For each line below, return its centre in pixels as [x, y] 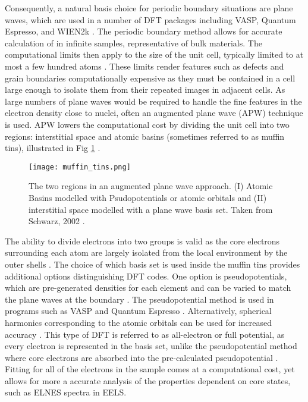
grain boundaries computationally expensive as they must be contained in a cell [150, 78]
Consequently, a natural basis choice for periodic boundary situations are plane [149, 8]
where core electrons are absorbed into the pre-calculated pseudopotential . [142, 357]
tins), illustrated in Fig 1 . [53, 148]
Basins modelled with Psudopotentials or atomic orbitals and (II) [148, 197]
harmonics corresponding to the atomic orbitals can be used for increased [139, 322]
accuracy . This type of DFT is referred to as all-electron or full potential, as [145, 334]
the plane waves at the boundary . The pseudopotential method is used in [139, 299]
